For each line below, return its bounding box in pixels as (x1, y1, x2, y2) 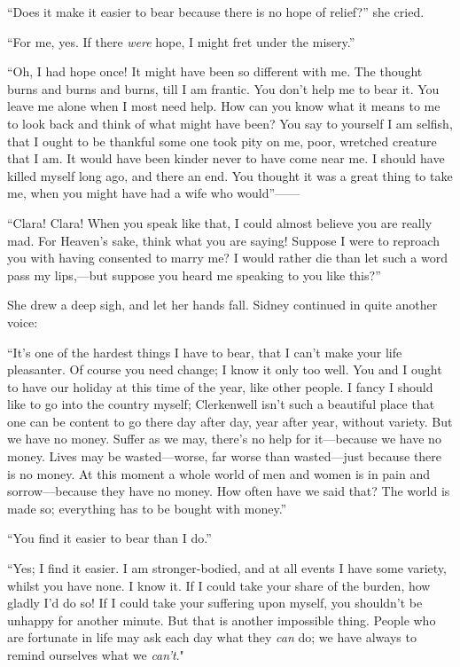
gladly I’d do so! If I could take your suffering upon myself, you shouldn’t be (7, 593, 423, 612)
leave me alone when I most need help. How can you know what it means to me (7, 97, 441, 115)
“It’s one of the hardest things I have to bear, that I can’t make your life (7, 342, 402, 361)
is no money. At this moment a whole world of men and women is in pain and (7, 464, 431, 483)
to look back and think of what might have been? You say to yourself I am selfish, (7, 114, 453, 132)
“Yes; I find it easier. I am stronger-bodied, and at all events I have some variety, (7, 559, 447, 577)
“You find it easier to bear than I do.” (7, 529, 212, 547)
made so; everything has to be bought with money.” (7, 498, 287, 517)
